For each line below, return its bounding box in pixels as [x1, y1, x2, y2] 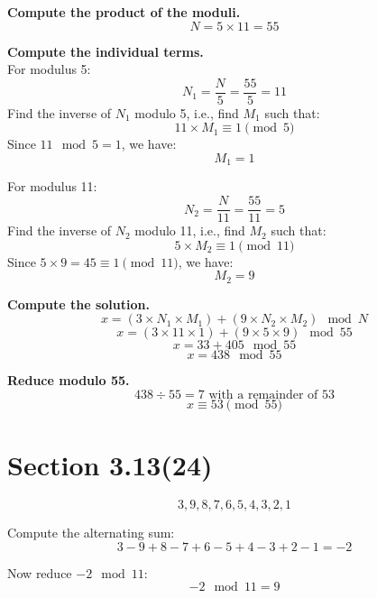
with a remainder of [208, 388, 318, 401]
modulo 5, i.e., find [134, 103, 239, 122]
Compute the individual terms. [7, 41, 204, 60]
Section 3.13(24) [7, 446, 213, 483]
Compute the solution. [7, 294, 150, 313]
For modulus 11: [7, 177, 97, 196]
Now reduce [7, 563, 72, 582]
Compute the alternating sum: [7, 523, 175, 542]
